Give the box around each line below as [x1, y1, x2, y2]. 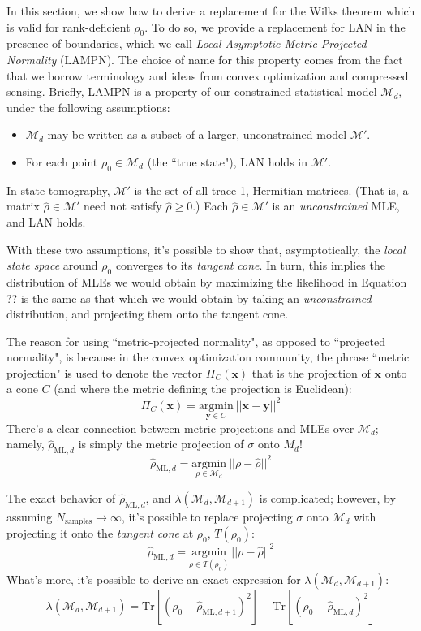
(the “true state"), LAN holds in [147, 153, 308, 170]
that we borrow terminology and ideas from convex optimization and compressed [6, 67, 409, 84]
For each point [25, 153, 98, 170]
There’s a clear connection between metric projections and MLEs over [6, 419, 354, 436]
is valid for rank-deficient [6, 18, 131, 35]
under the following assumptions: [6, 98, 170, 115]
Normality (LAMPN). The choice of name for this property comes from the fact [6, 50, 403, 67]
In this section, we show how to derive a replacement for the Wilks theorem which [6, 2, 415, 19]
